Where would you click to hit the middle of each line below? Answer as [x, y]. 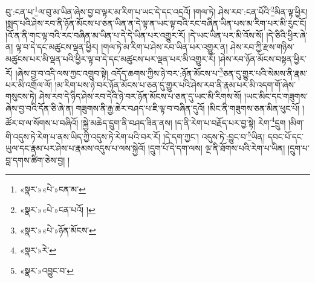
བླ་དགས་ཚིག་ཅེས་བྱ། [35, 160]
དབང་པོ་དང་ [285, 136]
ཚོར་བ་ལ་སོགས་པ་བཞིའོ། [42, 122]
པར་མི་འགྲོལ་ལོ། [29, 84]
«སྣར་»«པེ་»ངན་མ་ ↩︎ [53, 189]
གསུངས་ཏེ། [21, 96]
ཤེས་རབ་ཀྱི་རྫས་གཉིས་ [262, 47]
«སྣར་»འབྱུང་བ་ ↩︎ [47, 270]
